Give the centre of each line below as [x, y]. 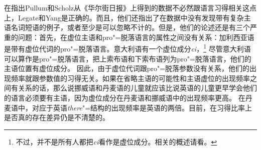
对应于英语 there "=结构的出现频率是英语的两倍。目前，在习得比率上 [142, 107]
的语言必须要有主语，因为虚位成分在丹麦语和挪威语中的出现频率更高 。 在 [125, 97]
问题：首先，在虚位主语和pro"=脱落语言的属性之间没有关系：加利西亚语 [136, 37]
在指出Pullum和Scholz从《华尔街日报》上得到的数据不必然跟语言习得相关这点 [130, 7]
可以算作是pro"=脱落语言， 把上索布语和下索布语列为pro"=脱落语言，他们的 [128, 58]
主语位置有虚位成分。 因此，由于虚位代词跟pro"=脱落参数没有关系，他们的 [127, 68]
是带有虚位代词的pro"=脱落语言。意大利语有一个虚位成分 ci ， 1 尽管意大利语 [127, 48]
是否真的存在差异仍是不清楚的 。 [57, 117]
